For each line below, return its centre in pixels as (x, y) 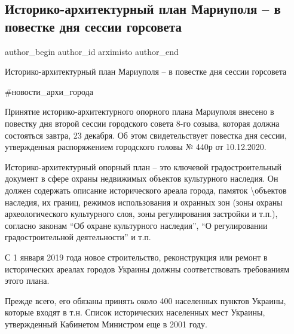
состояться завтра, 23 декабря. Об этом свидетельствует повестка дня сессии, (146, 135)
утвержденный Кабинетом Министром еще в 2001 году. (106, 324)
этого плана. (27, 281)
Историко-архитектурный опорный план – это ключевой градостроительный (143, 166)
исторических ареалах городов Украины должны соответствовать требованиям (147, 269)
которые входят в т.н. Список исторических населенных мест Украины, (135, 312)
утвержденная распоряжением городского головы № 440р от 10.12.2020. (136, 147)
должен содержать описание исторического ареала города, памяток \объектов (146, 190)
